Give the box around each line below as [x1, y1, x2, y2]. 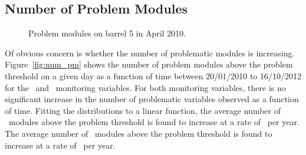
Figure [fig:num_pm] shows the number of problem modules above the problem [5, 58, 293, 70]
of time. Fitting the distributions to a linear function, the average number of [5, 104, 281, 116]
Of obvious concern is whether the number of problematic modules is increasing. [5, 46, 295, 59]
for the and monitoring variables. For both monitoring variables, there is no [5, 81, 286, 93]
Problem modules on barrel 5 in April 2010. [28, 27, 186, 39]
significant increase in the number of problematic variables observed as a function [5, 93, 299, 105]
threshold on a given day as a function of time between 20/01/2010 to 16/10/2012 [5, 69, 302, 82]
